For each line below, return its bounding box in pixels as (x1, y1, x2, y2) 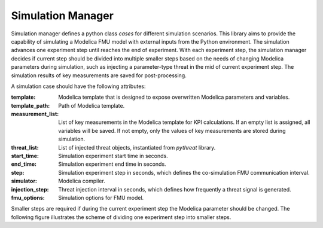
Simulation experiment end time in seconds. (58, 160, 167, 168)
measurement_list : (11, 111, 59, 118)
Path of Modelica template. (58, 102, 125, 109)
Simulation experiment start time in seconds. (58, 153, 169, 160)
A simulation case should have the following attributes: (11, 83, 146, 90)
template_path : (11, 102, 50, 109)
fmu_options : (11, 194, 45, 201)
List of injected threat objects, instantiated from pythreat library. (58, 144, 216, 151)
